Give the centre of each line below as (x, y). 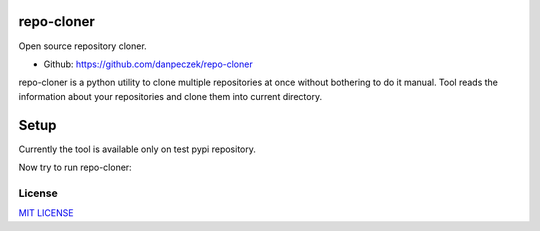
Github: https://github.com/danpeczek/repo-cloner (148, 64)
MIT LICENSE (46, 213)
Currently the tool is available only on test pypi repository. (137, 149)
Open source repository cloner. (82, 46)
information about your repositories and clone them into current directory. (170, 96)
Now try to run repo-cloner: (75, 167)
